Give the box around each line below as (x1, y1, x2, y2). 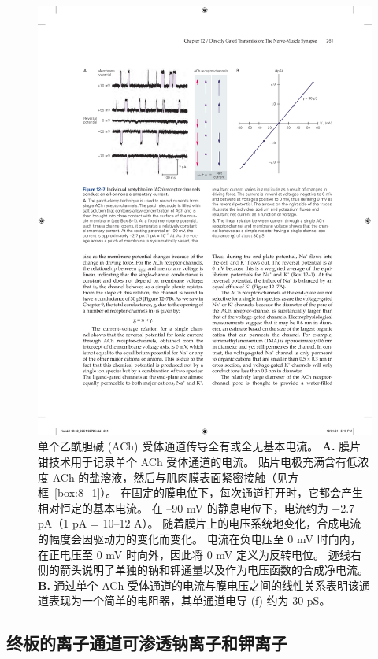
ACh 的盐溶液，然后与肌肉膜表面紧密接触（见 (52, 468, 288, 485)
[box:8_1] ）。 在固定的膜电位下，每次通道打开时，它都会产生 (54, 484, 364, 501)
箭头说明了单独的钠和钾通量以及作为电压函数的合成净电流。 (59, 561, 369, 578)
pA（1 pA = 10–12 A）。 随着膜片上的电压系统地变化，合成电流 (38, 515, 361, 531)
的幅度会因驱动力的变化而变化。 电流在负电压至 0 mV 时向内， (38, 530, 361, 546)
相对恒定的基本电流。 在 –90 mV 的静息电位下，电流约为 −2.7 (38, 499, 355, 516)
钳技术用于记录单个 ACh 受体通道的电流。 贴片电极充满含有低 (38, 453, 358, 469)
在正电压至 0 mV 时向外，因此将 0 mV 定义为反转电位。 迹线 (38, 546, 350, 562)
